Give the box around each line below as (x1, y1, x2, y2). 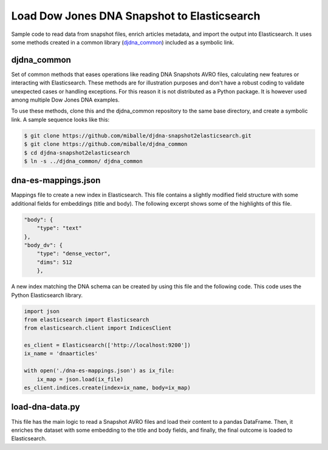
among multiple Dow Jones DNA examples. (11, 96, 120, 103)
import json (24, 308, 60, 314)
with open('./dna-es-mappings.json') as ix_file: (24, 367, 175, 374)
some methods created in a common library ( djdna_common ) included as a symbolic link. (11, 38, 234, 46)
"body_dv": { (24, 242, 63, 249)
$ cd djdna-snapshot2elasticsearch (24, 149, 130, 156)
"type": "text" (36, 225, 82, 232)
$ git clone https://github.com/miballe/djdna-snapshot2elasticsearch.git (24, 132, 252, 139)
